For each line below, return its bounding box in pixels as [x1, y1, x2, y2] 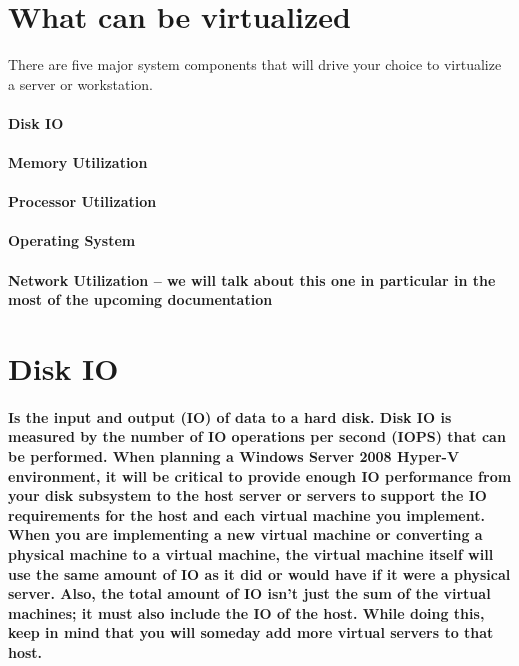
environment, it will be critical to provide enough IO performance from [8, 465, 512, 486]
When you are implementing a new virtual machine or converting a [8, 524, 483, 545]
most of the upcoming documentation [8, 289, 273, 310]
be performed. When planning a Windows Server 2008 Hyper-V [8, 446, 460, 466]
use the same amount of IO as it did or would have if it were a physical [8, 563, 511, 584]
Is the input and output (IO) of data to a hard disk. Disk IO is [8, 406, 452, 427]
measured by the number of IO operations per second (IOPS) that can [8, 426, 506, 447]
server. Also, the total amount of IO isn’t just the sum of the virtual [8, 583, 491, 604]
